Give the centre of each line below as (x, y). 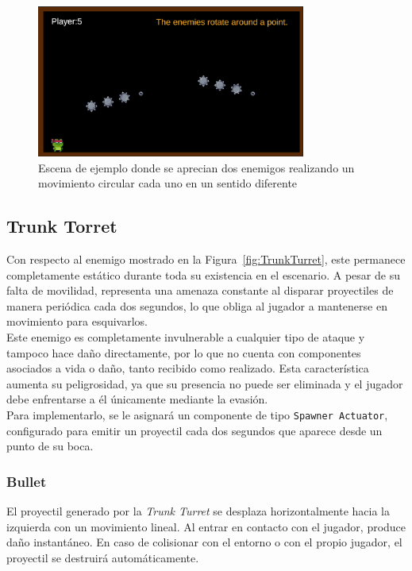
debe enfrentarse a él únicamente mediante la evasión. (137, 399)
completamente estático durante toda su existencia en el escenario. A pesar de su (203, 274)
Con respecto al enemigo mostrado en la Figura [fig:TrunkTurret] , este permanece (206, 258)
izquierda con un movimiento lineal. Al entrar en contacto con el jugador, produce (206, 526)
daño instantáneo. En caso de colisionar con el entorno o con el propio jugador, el (204, 542)
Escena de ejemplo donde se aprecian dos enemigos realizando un (196, 167)
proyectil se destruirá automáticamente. (103, 557)
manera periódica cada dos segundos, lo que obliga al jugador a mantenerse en (197, 305)
